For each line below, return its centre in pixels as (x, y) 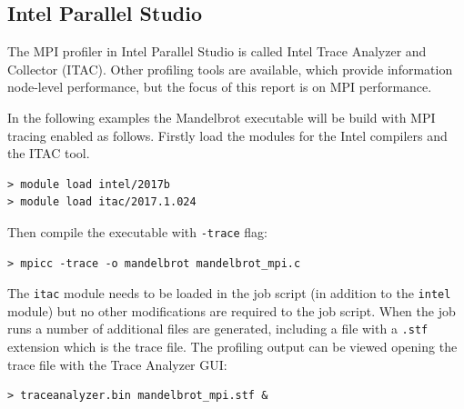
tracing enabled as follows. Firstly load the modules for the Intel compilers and (227, 135)
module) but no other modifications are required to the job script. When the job (232, 310)
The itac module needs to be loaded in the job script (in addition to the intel (229, 293)
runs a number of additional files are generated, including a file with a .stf (218, 329)
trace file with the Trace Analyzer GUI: (117, 364)
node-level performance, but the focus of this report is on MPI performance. (220, 87)
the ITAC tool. (49, 153)
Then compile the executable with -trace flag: (137, 231)
